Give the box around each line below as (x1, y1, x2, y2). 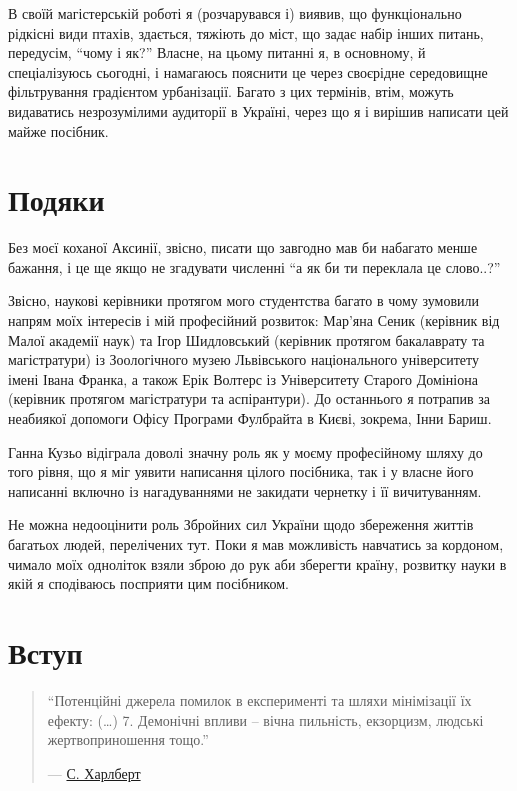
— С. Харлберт (47, 762, 141, 783)
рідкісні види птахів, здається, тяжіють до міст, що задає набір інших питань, (8, 22, 484, 43)
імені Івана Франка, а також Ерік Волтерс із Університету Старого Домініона (8, 368, 478, 389)
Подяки (8, 179, 105, 220)
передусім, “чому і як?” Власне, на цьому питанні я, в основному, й (8, 42, 426, 63)
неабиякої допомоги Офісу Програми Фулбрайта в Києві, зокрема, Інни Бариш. (8, 408, 492, 429)
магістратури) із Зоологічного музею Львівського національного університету (8, 349, 479, 370)
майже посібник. (8, 120, 109, 141)
